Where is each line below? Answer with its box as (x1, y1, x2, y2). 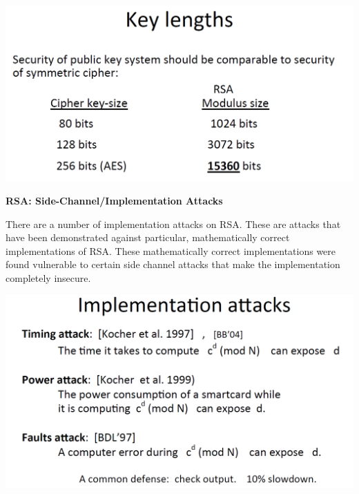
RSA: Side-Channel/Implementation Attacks (6, 193, 223, 208)
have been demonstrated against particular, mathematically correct (6, 230, 290, 245)
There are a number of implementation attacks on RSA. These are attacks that (6, 216, 341, 231)
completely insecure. (6, 271, 91, 285)
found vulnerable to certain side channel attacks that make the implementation (6, 257, 340, 272)
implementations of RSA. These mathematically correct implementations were (6, 243, 336, 258)
